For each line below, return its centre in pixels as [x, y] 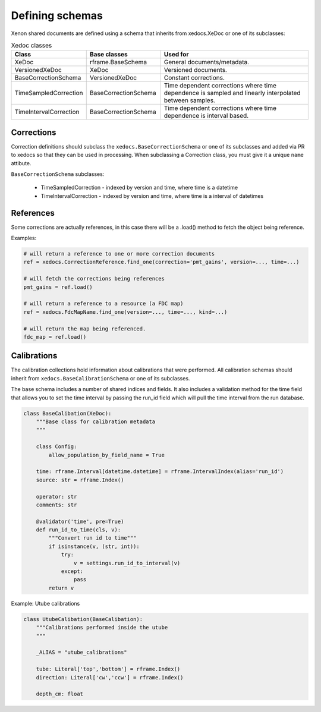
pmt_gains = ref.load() [58, 287]
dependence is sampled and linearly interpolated [232, 93]
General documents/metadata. [207, 62]
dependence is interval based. [206, 116]
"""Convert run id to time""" [92, 538]
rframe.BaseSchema [118, 62]
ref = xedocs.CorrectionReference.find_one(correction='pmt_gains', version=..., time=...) [161, 262]
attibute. [21, 163]
